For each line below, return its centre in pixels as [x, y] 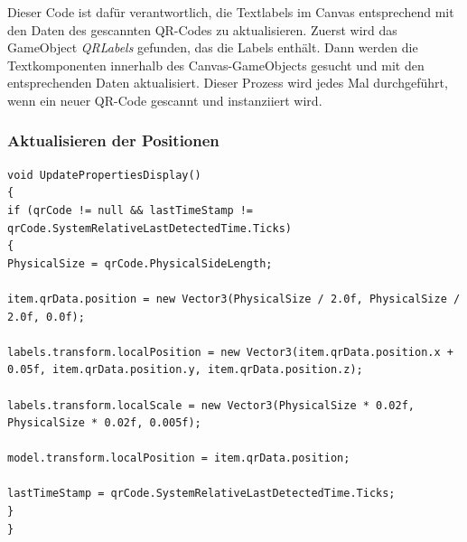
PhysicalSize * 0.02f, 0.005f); [104, 423]
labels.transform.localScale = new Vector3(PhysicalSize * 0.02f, [211, 405]
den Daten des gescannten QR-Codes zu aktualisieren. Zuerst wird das [202, 29]
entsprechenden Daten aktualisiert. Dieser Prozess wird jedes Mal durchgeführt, [228, 83]
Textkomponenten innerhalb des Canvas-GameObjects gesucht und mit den [216, 65]
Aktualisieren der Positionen [113, 140]
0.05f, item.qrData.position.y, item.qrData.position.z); [185, 370]
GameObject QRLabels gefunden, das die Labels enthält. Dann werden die [213, 47]
